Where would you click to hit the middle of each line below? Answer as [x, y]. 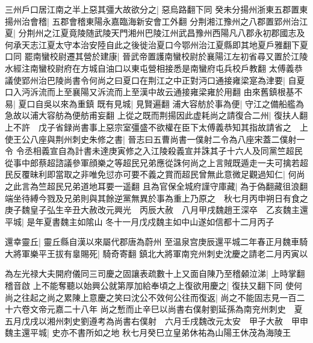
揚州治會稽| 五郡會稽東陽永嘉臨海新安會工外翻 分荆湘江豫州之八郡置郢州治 [152, 21]
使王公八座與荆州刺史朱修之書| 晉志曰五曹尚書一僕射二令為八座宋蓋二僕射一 [155, 139]
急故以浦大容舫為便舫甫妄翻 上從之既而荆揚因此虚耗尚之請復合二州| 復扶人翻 [156, 115]
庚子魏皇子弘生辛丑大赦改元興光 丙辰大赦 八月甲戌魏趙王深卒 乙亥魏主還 [156, 210]
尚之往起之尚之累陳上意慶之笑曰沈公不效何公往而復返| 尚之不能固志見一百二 [155, 297]
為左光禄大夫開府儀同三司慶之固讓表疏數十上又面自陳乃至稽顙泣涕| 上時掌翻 [155, 273]
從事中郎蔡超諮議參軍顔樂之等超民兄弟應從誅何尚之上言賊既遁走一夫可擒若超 [156, 162]
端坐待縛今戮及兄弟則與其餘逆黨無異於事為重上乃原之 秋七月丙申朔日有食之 [156, 198]
